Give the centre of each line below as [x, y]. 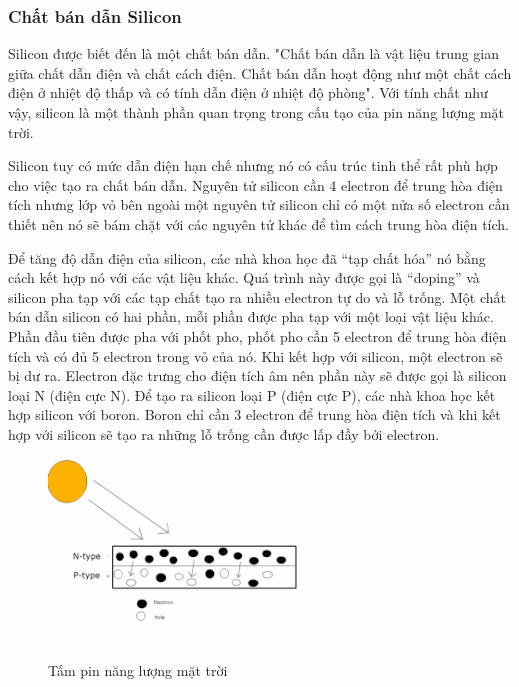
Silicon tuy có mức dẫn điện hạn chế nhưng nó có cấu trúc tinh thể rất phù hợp [253, 165]
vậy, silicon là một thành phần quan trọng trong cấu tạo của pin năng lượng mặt [256, 112]
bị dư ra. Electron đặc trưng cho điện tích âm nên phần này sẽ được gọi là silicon [257, 375]
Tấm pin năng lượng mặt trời [138, 669]
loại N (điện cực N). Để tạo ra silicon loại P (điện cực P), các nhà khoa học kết [252, 394]
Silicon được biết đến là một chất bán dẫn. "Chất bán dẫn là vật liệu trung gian [254, 53]
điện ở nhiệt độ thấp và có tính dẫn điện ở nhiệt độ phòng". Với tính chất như [248, 92]
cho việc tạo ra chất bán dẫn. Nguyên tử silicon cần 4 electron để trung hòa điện [255, 184]
